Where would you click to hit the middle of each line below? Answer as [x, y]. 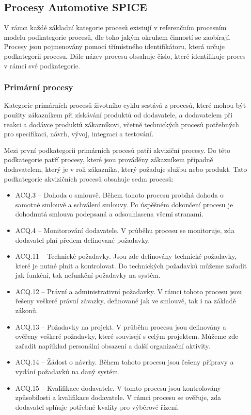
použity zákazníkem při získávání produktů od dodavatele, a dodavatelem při [118, 114]
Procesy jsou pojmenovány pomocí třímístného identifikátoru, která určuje [114, 46]
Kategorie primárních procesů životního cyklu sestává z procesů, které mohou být [125, 105]
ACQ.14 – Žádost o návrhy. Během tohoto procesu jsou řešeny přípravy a [124, 362]
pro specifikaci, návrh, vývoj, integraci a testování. [79, 134]
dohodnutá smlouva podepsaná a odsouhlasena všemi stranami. [109, 214]
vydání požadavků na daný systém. [68, 372]
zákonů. [27, 310]
